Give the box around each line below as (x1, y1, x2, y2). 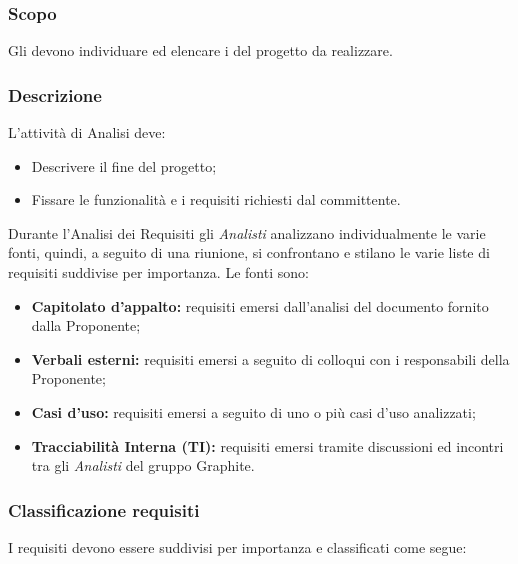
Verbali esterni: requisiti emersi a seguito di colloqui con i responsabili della (31, 348, 510, 369)
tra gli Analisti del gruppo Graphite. (31, 455, 255, 476)
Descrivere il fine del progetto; (31, 155, 217, 176)
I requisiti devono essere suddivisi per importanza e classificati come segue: (8, 536, 467, 557)
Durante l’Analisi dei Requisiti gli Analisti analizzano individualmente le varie (8, 222, 486, 243)
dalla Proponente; (31, 315, 141, 336)
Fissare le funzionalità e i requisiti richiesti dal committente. (31, 189, 401, 210)
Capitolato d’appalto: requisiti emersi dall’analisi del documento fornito (31, 295, 489, 316)
